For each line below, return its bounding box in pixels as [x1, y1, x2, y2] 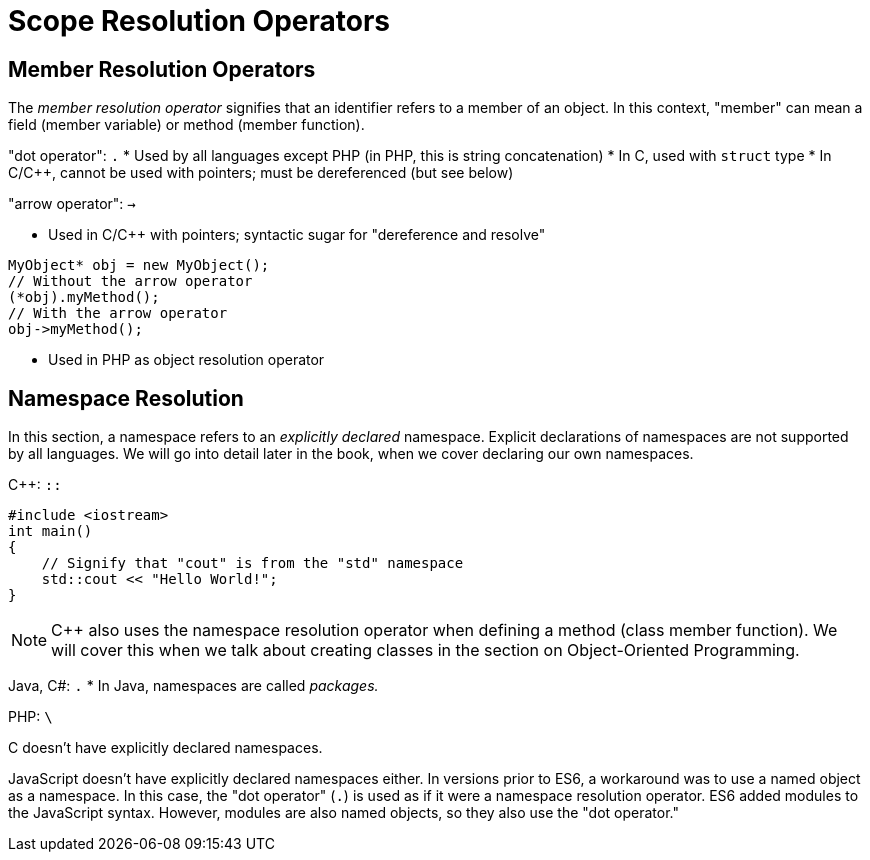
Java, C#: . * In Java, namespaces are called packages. [8, 677, 379, 695]
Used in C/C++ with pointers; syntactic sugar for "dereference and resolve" [48, 226, 546, 244]
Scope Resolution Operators [8, 4, 391, 38]
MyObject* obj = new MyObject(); [8, 257, 270, 274]
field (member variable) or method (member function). [8, 116, 365, 134]
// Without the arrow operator [8, 273, 253, 290]
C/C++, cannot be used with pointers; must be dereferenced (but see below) [8, 164, 514, 182]
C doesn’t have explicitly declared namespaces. [8, 739, 323, 757]
